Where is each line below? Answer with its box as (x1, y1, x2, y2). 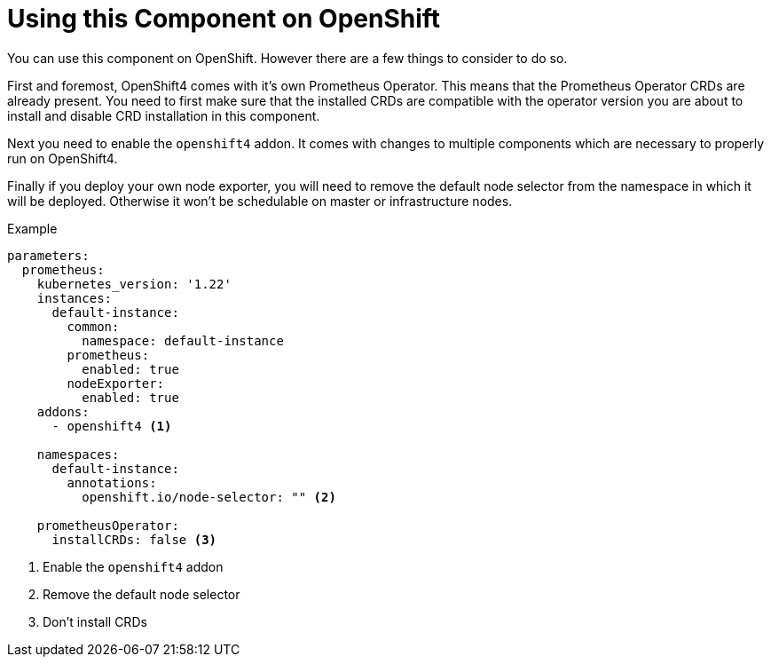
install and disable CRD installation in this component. (7, 107, 320, 123)
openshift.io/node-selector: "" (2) (82, 489, 336, 504)
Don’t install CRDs (43, 613, 147, 629)
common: (67, 319, 120, 334)
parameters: (7, 248, 90, 263)
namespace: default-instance (82, 333, 284, 348)
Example (7, 220, 58, 236)
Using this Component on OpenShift (7, 4, 441, 34)
